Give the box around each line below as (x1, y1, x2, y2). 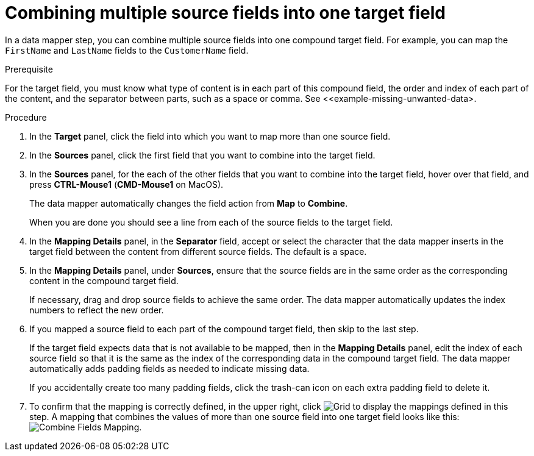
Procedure (5, 112, 47, 123)
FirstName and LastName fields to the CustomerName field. (5, 45, 249, 55)
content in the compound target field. (29, 275, 179, 286)
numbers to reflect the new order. (29, 304, 164, 315)
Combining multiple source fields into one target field (5, 2, 446, 23)
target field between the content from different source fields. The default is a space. (29, 246, 367, 257)
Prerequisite (5, 63, 53, 74)
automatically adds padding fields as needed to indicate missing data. (29, 363, 310, 374)
